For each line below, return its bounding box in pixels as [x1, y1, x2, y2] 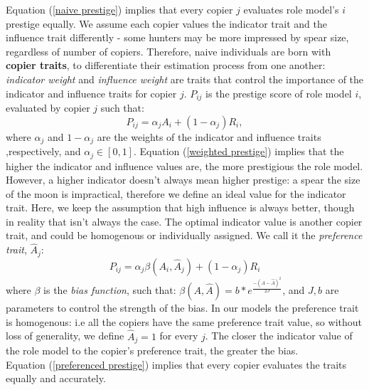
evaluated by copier [6, 100, 90, 115]
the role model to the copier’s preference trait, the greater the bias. [6, 342, 299, 357]
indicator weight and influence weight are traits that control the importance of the [6, 71, 364, 86]
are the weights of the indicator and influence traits [97, 129, 321, 144]
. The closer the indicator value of [205, 328, 353, 343]
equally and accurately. [6, 371, 106, 386]
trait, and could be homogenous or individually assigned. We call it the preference [6, 228, 363, 243]
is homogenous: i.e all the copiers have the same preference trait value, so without [6, 314, 362, 329]
